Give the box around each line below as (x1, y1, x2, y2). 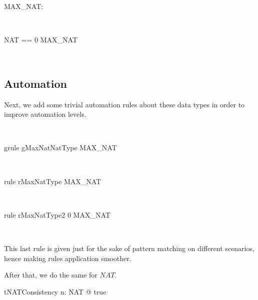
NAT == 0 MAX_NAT (4, 34, 77, 45)
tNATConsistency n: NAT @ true (4, 286, 106, 297)
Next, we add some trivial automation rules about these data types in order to (4, 99, 245, 109)
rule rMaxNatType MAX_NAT (4, 176, 101, 186)
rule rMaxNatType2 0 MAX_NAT (4, 209, 110, 220)
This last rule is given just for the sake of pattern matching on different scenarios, (4, 243, 254, 253)
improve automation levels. (4, 109, 86, 119)
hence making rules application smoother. (4, 253, 131, 263)
